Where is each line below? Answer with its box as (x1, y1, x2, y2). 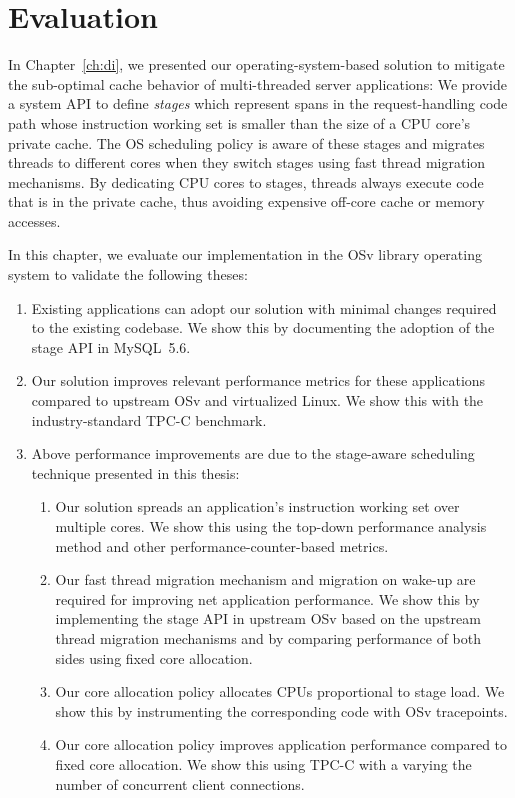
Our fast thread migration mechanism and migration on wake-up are (55, 569, 476, 590)
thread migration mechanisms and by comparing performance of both (55, 627, 482, 648)
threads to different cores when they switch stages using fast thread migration (8, 152, 486, 173)
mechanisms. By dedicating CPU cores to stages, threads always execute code (8, 171, 484, 192)
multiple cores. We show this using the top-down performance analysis (55, 516, 487, 536)
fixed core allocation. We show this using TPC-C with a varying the (55, 753, 472, 774)
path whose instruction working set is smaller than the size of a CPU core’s (8, 112, 471, 133)
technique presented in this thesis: (31, 462, 240, 483)
